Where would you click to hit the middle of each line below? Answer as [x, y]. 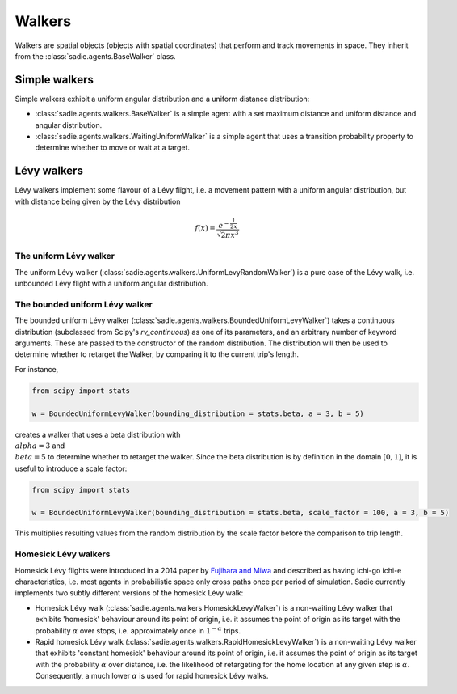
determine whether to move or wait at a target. [112, 148]
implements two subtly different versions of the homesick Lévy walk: [129, 593]
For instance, [37, 369]
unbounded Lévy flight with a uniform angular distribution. [112, 284]
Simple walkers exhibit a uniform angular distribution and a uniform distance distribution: [162, 99]
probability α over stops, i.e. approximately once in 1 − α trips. [138, 630]
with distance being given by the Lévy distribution [98, 201]
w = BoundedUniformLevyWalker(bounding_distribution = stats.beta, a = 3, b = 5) [198, 413]
